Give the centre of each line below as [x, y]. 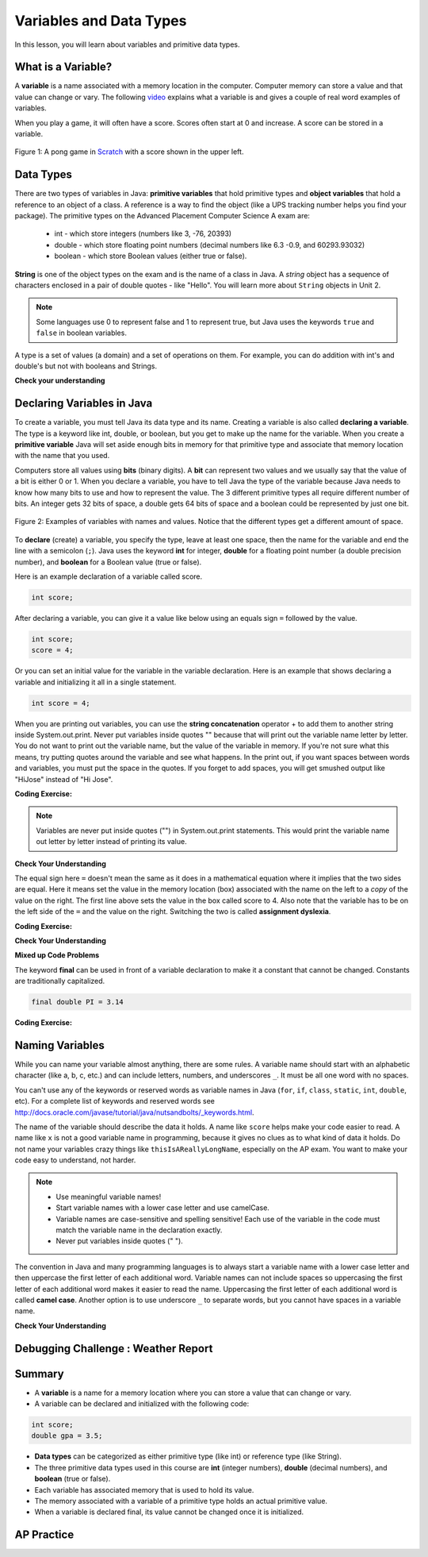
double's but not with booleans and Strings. [86, 366]
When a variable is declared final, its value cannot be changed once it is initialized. [169, 1512]
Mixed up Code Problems [57, 955]
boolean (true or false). [73, 1479]
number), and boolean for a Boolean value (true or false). [108, 562]
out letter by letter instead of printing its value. [111, 842]
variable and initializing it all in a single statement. [96, 682]
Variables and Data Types [101, 21]
